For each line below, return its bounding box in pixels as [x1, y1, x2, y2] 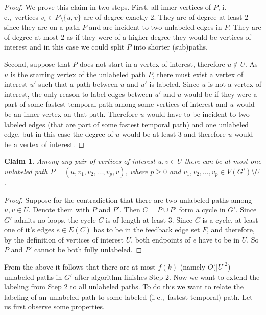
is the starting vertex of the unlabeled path [10, 68, 146, 79]
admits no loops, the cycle [14, 214, 96, 225]
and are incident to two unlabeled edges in [89, 21, 222, 32]
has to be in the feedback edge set [93, 224, 200, 235]
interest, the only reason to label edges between [4, 88, 153, 99]
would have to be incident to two [147, 108, 250, 119]
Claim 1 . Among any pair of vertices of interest [4, 156, 155, 166]
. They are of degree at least [154, 11, 243, 22]
